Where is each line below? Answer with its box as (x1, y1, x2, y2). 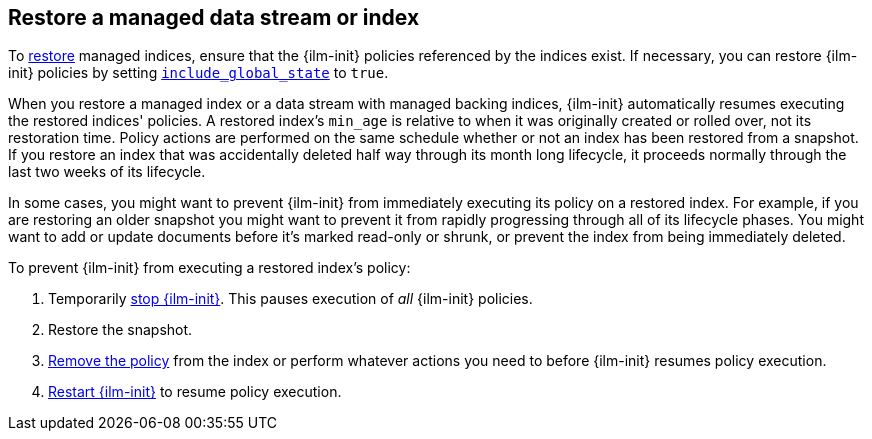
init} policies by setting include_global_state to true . (8, 64, 389, 82)
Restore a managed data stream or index (8, 5, 420, 30)
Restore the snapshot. (48, 321, 193, 339)
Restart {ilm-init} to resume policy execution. (48, 383, 342, 401)
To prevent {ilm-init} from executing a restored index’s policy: (8, 259, 411, 277)
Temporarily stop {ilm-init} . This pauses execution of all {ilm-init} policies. (48, 290, 533, 308)
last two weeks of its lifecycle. (8, 163, 206, 181)
